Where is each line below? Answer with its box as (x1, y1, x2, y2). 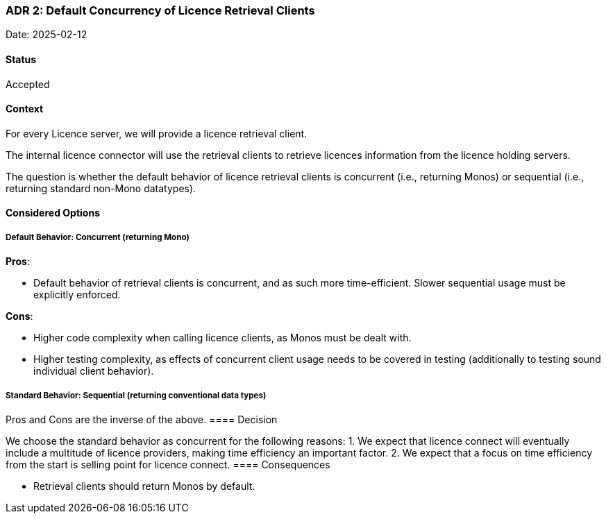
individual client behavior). (33, 365, 154, 377)
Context (6, 103, 44, 115)
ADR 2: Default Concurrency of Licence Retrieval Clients (6, 3, 315, 17)
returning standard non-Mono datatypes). (6, 182, 196, 194)
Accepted (6, 78, 50, 90)
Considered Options (6, 207, 100, 219)
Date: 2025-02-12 (6, 28, 87, 41)
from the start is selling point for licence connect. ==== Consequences (6, 458, 330, 470)
